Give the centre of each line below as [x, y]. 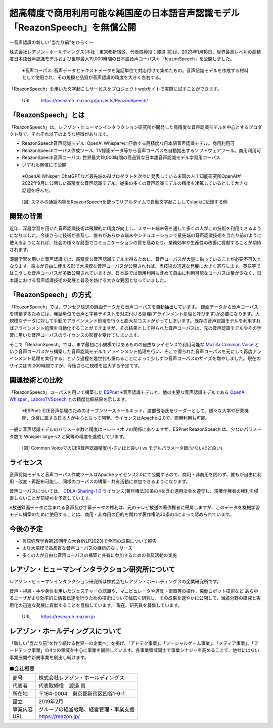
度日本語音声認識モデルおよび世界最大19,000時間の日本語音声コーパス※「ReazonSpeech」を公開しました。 [122, 59]
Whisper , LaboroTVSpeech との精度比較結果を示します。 [70, 399]
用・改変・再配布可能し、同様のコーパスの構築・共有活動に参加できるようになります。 [100, 481]
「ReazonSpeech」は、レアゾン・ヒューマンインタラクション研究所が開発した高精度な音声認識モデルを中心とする [129, 127]
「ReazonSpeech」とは [47, 115]
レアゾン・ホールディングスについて [65, 631]
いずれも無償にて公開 [44, 165]
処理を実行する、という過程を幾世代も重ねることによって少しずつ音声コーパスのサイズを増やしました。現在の [146, 358]
